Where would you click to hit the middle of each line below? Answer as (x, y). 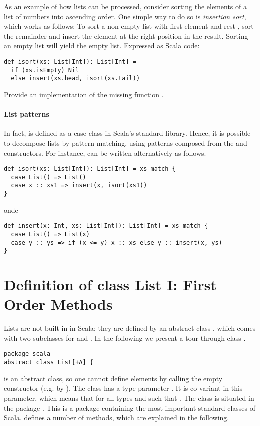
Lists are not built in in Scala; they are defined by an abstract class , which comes (130, 328)
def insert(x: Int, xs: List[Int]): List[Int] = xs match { (106, 226)
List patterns (27, 114)
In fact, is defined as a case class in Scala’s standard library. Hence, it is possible (127, 133)
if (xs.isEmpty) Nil (45, 70)
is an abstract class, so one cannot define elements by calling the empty (113, 378)
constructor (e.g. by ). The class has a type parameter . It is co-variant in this (123, 388)
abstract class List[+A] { (49, 363)
